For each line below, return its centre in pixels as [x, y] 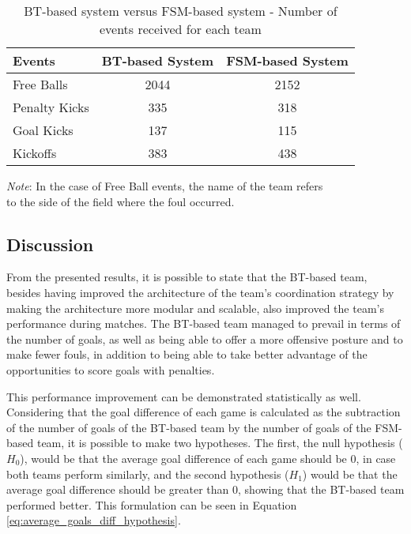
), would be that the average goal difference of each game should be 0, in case [208, 458]
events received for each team [180, 29]
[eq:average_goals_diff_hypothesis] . [94, 520]
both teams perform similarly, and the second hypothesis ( [148, 474]
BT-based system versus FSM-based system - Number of [181, 11]
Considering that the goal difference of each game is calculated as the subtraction [204, 412]
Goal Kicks [43, 130]
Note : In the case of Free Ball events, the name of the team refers [165, 186]
